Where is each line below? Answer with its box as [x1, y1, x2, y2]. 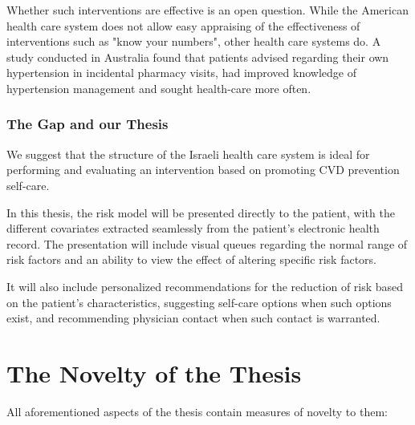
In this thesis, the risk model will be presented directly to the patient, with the [6, 204, 395, 221]
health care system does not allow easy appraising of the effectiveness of [6, 17, 360, 34]
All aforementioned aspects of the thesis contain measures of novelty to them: [6, 403, 388, 419]
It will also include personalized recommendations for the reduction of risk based [6, 277, 404, 294]
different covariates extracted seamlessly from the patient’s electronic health [6, 220, 380, 237]
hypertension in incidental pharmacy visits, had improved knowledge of [6, 64, 356, 81]
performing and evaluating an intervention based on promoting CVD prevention [6, 161, 400, 178]
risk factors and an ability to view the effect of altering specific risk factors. [6, 251, 377, 268]
